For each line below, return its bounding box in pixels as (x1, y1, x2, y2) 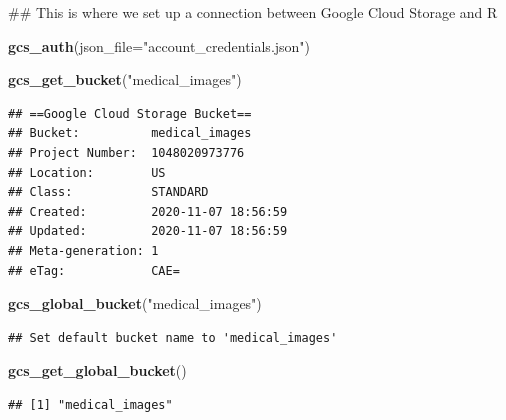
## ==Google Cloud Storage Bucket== (8, 106, 252, 121)
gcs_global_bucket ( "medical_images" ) (8, 293, 262, 314)
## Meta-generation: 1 (8, 243, 159, 258)
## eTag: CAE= (8, 263, 180, 278)
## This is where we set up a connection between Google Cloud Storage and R (8, 2, 498, 22)
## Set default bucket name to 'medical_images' (8, 330, 338, 345)
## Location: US (8, 165, 166, 180)
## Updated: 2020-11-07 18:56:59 (8, 224, 288, 239)
